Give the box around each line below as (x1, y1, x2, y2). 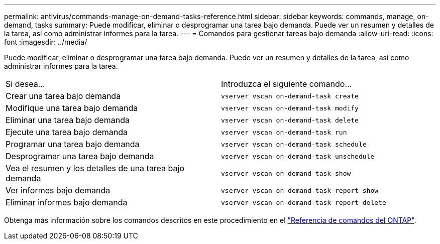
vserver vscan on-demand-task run (221, 128, 347, 136)
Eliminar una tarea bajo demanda (6, 115, 130, 125)
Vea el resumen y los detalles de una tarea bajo (6, 163, 184, 173)
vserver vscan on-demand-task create (221, 92, 359, 100)
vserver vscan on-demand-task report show (221, 186, 379, 194)
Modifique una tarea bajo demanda (6, 103, 138, 113)
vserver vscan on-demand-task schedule (221, 140, 367, 148)
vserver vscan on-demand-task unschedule (221, 152, 375, 160)
